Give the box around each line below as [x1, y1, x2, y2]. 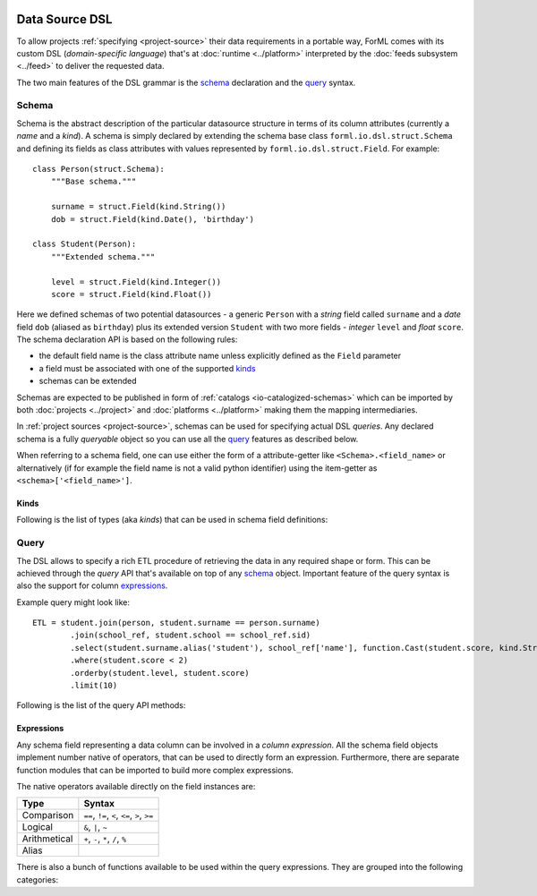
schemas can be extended [38, 376, 138, 387]
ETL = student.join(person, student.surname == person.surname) [32, 618, 321, 628]
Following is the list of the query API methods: [16, 700, 186, 711]
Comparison [21, 809, 74, 822]
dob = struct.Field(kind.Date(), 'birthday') [50, 214, 255, 224]
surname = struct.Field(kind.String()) [50, 201, 226, 212]
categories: [16, 874, 58, 885]
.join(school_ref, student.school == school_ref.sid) [70, 630, 311, 640]
